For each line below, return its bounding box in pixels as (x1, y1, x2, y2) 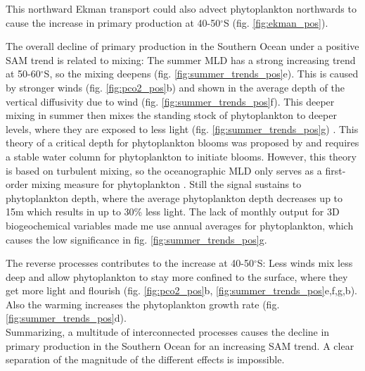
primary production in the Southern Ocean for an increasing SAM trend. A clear (6, 338, 354, 353)
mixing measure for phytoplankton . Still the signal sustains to (31, 177, 302, 191)
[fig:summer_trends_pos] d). (6, 310, 127, 325)
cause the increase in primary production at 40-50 (6, 15, 221, 30)
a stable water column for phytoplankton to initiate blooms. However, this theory (6, 149, 357, 163)
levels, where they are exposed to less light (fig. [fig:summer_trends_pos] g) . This (6, 121, 359, 136)
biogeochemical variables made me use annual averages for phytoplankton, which (6, 218, 354, 232)
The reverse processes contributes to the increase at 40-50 (6, 256, 254, 270)
